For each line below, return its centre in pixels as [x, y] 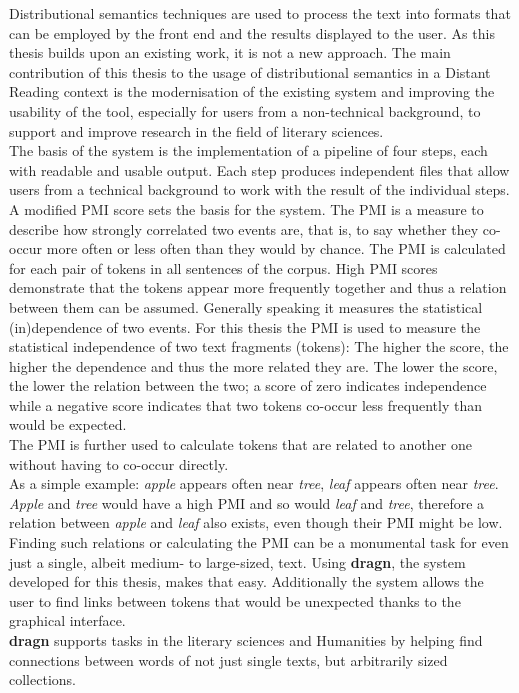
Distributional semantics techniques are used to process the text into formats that [260, 13]
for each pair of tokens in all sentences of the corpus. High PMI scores [223, 267]
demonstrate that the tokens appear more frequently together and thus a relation [258, 287]
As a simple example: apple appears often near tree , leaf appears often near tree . [254, 483]
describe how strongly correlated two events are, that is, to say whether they [244, 228]
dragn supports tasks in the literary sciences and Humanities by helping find [246, 640]
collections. [42, 679]
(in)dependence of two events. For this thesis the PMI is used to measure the [245, 326]
